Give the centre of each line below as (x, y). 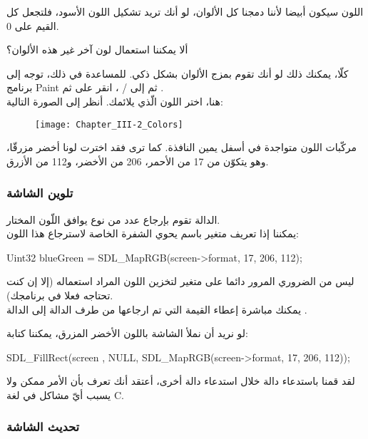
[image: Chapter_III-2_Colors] (109, 124)
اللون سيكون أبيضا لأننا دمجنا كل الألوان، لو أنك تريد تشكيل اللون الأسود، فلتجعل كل (185, 11)
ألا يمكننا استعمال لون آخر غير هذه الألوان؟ (97, 50)
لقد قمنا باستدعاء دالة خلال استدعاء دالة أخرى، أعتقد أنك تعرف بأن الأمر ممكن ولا (181, 381)
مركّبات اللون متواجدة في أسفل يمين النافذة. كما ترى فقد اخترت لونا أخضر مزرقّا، (182, 147)
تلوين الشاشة (40, 193)
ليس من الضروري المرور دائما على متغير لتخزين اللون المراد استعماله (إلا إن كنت (180, 281)
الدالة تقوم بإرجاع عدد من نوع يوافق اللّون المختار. (113, 219)
